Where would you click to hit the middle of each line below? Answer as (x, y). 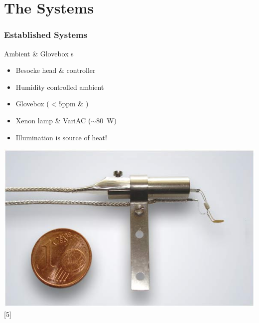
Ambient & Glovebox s (39, 53)
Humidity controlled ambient (60, 87)
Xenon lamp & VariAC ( (53, 120)
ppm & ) (75, 104)
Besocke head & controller (56, 70)
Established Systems (46, 35)
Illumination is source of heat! (61, 137)
